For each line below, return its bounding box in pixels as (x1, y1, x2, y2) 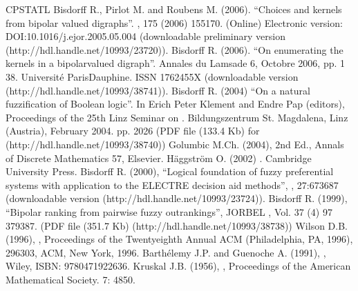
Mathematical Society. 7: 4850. (6, 272, 135, 286)
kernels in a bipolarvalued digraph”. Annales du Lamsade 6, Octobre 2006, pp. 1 (6, 56, 346, 70)
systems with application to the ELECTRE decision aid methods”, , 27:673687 (6, 177, 339, 192)
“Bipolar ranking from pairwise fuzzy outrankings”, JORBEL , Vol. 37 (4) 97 (6, 204, 332, 219)
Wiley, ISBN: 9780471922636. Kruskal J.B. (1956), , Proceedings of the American (6, 259, 351, 273)
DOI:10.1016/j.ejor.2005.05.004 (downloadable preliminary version (6, 29, 285, 43)
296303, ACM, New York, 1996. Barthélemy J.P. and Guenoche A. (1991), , (6, 245, 326, 259)
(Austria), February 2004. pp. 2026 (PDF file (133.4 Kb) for (6, 123, 260, 138)
